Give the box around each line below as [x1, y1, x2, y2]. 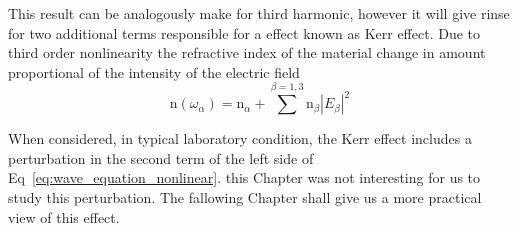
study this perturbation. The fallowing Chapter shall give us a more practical [8, 186, 482, 207]
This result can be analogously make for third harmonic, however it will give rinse [8, 3, 510, 23]
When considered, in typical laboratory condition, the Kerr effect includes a [8, 128, 472, 149]
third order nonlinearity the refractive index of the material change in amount [8, 42, 486, 63]
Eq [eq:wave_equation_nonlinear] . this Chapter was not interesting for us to [8, 167, 481, 188]
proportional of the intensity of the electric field [8, 61, 300, 82]
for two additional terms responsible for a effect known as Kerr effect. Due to [8, 22, 481, 43]
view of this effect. [8, 206, 120, 227]
